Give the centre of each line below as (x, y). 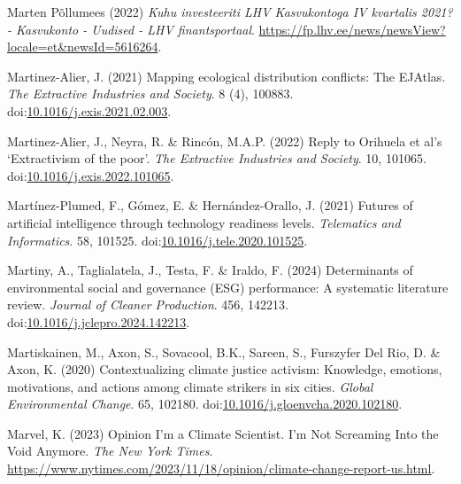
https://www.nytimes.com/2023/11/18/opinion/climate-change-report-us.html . (221, 468)
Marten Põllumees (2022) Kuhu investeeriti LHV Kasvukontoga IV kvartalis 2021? (230, 12)
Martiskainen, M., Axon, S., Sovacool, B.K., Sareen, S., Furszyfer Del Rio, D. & (224, 351)
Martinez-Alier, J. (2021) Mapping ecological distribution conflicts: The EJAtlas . (227, 76)
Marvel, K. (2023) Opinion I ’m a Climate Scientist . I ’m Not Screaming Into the (223, 433)
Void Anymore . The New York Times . (110, 451)
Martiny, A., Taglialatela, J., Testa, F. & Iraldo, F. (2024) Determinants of (210, 270)
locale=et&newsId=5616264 (83, 47)
